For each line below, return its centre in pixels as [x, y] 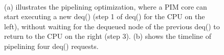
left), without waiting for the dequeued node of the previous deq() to [112, 26]
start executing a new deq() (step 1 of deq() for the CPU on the [105, 16]
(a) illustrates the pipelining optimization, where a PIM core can [106, 6]
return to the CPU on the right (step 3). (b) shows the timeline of [108, 36]
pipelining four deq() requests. [51, 46]
